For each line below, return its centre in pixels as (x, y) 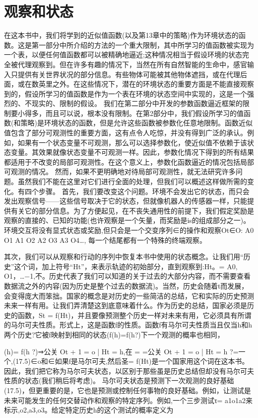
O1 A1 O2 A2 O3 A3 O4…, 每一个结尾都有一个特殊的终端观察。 (105, 240)
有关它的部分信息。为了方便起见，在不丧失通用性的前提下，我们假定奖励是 (132, 210)
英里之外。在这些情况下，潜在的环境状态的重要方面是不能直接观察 (146, 84)
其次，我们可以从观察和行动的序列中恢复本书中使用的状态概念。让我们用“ (124, 257)
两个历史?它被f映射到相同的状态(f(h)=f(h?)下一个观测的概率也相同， (114, 334)
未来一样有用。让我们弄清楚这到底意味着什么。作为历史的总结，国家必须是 (126, 305)
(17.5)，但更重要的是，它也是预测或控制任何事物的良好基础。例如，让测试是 (128, 390)
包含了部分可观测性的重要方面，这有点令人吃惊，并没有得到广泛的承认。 (129, 133)
